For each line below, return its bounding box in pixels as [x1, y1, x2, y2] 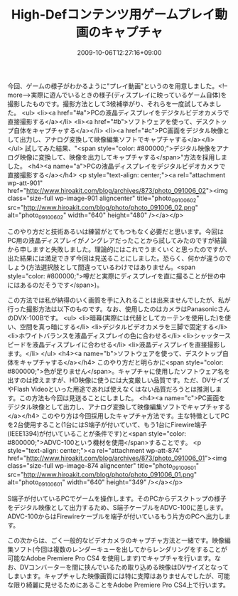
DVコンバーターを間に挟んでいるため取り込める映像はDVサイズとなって [19, 563, 229, 572]
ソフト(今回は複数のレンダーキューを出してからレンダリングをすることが [13, 545, 227, 554]
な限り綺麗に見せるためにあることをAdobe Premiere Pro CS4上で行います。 [7, 581, 229, 590]
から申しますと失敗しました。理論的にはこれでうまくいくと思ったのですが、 [7, 245, 232, 253]
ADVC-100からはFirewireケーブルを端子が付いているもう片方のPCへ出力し [7, 512, 225, 521]
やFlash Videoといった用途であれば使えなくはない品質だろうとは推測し [7, 385, 216, 393]
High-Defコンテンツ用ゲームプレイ [11, 6, 215, 23]
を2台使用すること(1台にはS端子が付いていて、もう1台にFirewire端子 [7, 420, 207, 429]
